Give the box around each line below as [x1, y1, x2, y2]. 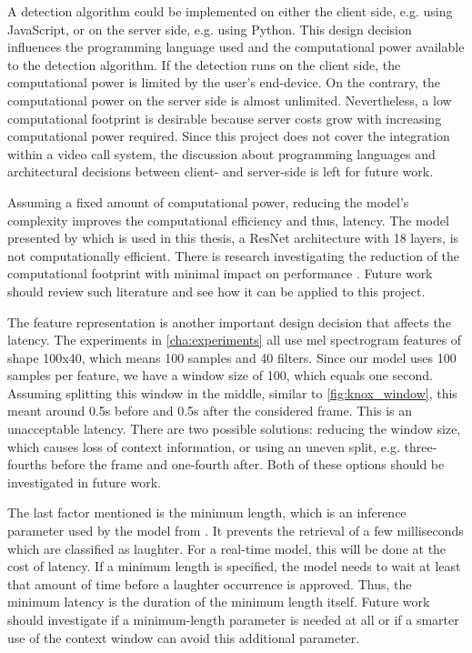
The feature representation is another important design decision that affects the [7, 312, 451, 331]
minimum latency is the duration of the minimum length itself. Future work [7, 592, 430, 611]
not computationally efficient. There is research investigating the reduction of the [7, 246, 459, 265]
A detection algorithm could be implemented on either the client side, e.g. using [7, 2, 453, 20]
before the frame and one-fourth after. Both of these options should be [50, 455, 445, 474]
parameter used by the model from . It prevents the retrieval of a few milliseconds [7, 521, 464, 540]
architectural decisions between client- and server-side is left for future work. [7, 162, 434, 181]
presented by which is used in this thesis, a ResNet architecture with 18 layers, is [7, 228, 459, 247]
